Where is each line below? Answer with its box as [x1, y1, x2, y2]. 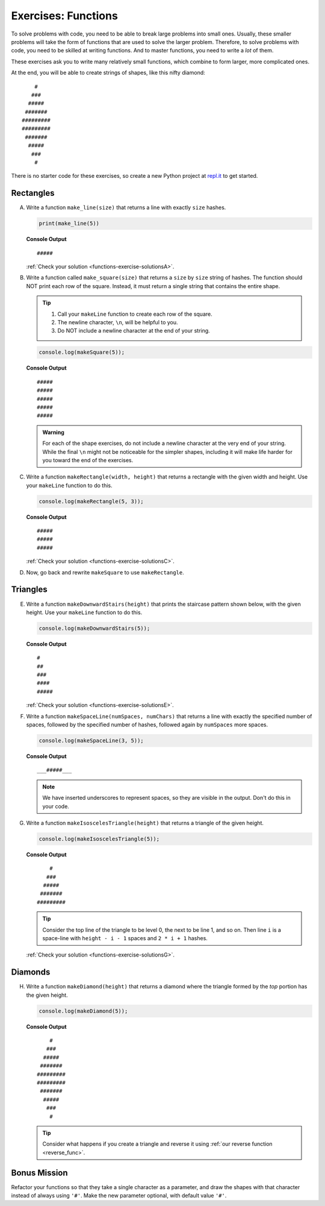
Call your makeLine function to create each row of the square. [57, 310, 213, 318]
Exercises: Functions [11, 9, 119, 22]
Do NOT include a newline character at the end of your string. [57, 327, 210, 334]
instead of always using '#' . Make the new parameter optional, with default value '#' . [11, 1192, 227, 1199]
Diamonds [11, 967, 51, 978]
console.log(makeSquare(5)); [39, 349, 125, 356]
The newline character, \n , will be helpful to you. [57, 319, 178, 326]
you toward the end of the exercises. [42, 456, 134, 463]
